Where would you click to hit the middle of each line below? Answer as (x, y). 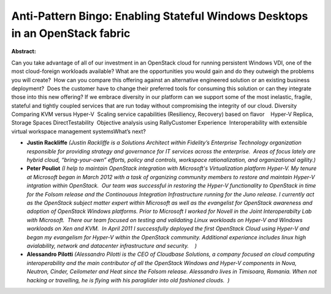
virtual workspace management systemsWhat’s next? (79, 131)
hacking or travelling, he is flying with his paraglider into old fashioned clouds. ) (128, 280)
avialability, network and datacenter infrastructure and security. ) (112, 246)
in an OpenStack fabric (71, 33)
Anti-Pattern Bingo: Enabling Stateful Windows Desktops (160, 16)
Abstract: (24, 52)
